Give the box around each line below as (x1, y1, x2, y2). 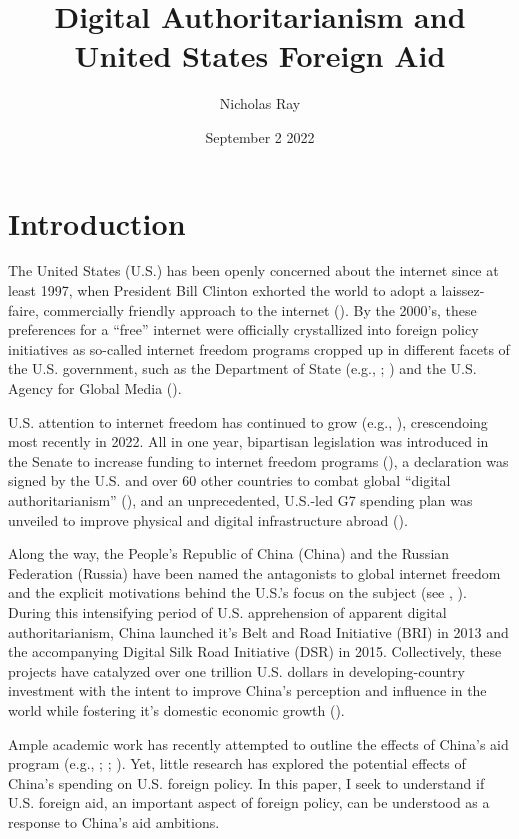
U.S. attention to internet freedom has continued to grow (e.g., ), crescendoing (8, 411, 488, 432)
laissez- (441, 280, 485, 301)
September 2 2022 (205, 126, 315, 147)
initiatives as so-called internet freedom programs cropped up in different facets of (8, 338, 510, 359)
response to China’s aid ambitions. (8, 811, 220, 832)
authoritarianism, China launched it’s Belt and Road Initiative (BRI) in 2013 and (8, 621, 509, 642)
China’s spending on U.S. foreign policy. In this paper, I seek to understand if (8, 772, 485, 793)
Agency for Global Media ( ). (8, 378, 182, 398)
